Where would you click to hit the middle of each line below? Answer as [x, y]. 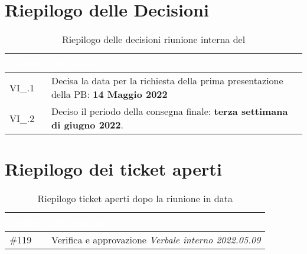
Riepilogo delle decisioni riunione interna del [153, 39]
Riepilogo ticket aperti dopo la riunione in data [135, 199]
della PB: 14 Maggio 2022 [109, 94]
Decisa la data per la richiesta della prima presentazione [167, 81]
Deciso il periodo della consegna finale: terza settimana [169, 111]
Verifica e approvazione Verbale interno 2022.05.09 [156, 240]
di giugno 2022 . [87, 125]
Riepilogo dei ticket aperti [113, 169]
